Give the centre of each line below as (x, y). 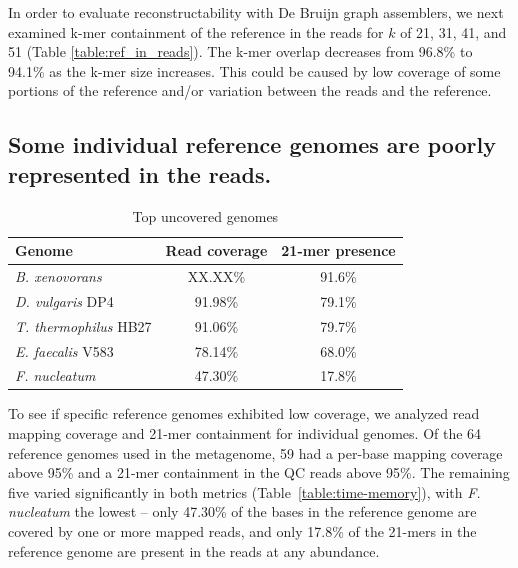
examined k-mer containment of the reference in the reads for (196, 31)
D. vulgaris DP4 (64, 300)
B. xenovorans (58, 276)
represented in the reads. (140, 173)
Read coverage (216, 250)
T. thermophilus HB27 (83, 325)
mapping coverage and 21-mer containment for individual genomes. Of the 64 (245, 433)
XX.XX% (216, 276)
